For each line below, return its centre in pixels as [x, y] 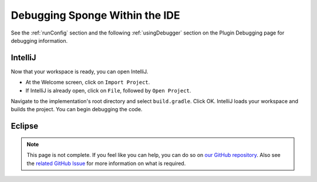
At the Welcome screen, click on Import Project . [88, 83]
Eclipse [25, 126]
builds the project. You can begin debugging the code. [77, 109]
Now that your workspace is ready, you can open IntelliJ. [80, 71]
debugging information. [39, 40]
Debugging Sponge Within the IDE [95, 15]
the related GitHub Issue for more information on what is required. [106, 163]
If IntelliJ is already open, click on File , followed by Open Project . [108, 90]
